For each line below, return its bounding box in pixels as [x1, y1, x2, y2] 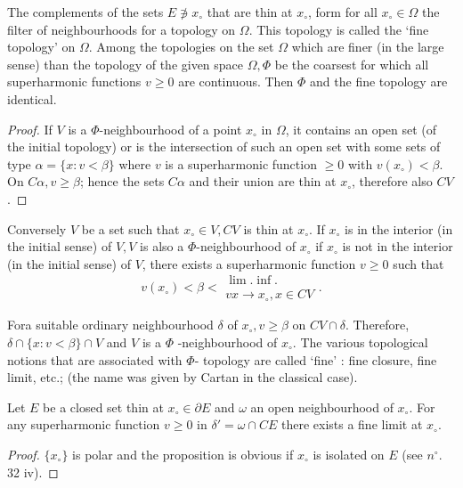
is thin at [243, 219, 294, 238]
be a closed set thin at [43, 397, 164, 416]
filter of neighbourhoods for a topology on [7, 20, 236, 38]
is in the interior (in [345, 219, 453, 238]
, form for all [308, 3, 378, 20]
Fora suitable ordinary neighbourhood [7, 315, 214, 334]
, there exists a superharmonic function [142, 254, 356, 272]
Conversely [7, 219, 67, 238]
